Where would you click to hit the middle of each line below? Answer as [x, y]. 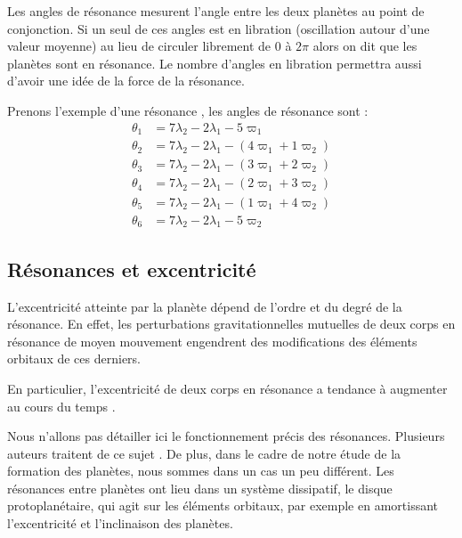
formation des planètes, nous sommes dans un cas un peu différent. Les [201, 471]
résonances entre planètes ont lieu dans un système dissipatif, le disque [200, 488]
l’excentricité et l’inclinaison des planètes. [120, 523]
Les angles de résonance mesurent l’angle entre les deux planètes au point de [216, 11]
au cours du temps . [61, 406]
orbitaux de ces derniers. [74, 359]
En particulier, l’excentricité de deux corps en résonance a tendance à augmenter [227, 388]
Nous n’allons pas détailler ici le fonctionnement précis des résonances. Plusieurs [226, 436]
